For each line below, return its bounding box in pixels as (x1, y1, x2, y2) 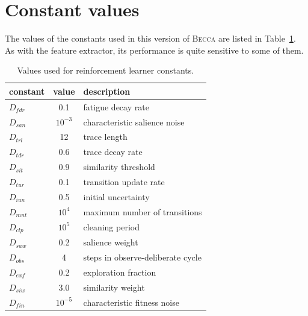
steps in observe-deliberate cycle (83, 251, 202, 264)
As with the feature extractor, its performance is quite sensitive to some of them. (5, 43, 304, 56)
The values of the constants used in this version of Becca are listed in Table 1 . (5, 32, 296, 45)
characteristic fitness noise (83, 295, 179, 308)
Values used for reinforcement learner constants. (17, 64, 194, 77)
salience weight (83, 236, 138, 248)
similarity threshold (83, 160, 155, 173)
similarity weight (83, 280, 145, 293)
